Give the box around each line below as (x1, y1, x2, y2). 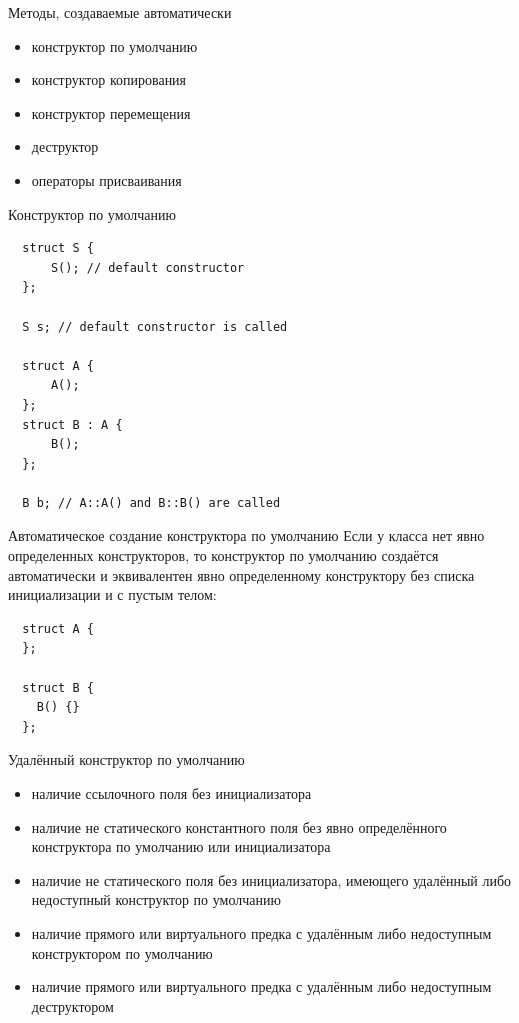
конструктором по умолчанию (31, 942, 213, 963)
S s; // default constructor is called (22, 319, 288, 334)
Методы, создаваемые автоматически (8, 2, 232, 22)
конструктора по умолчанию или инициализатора (31, 836, 331, 857)
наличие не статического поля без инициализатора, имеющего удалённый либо (31, 869, 512, 890)
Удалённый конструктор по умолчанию (8, 749, 245, 770)
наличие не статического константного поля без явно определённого (31, 816, 447, 837)
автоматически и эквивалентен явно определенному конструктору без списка (8, 564, 475, 585)
